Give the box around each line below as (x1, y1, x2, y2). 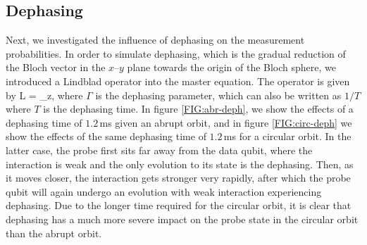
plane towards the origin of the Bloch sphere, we (127, 60, 337, 75)
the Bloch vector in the (6, 60, 106, 75)
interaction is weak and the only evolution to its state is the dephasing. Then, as (6, 156, 354, 171)
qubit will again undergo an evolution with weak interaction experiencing (6, 184, 322, 199)
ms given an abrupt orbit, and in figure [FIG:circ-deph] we (99, 115, 352, 130)
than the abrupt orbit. (6, 225, 102, 240)
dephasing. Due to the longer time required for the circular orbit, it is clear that (6, 198, 352, 213)
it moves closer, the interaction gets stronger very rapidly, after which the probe (6, 170, 351, 185)
